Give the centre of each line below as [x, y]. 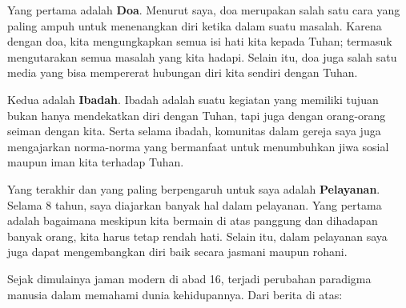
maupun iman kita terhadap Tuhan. [96, 162]
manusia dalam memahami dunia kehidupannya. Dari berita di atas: [175, 294]
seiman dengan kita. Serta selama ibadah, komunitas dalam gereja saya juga [194, 131]
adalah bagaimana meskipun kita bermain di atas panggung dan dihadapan [193, 220]
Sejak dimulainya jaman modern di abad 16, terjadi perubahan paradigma [189, 278]
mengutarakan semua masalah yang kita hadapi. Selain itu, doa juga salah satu [202, 56]
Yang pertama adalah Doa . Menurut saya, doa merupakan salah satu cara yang [204, 10]
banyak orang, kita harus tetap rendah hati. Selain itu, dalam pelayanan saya [197, 236]
